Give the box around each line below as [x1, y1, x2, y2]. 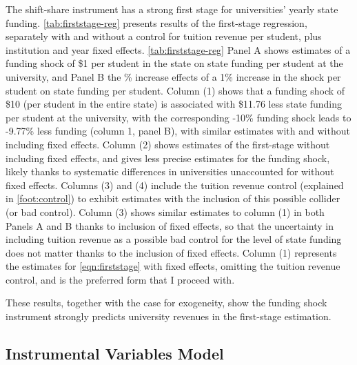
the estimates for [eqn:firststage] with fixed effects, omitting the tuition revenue [6, 259, 340, 273]
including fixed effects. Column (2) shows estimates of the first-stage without [6, 137, 330, 151]
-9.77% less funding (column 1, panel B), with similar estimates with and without [6, 124, 350, 138]
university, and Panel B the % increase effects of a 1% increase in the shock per [6, 69, 341, 83]
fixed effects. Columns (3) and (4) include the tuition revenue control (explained [6, 177, 344, 192]
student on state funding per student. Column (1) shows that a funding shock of [6, 83, 345, 97]
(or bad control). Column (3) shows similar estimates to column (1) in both [6, 204, 325, 219]
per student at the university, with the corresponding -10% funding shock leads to [6, 110, 351, 124]
